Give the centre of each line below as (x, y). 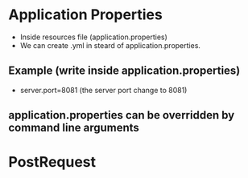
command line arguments (74, 128)
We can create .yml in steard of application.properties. (110, 45)
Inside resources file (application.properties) (93, 37)
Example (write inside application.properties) (124, 71)
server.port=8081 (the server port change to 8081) (103, 90)
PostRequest (52, 162)
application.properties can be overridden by (122, 115)
